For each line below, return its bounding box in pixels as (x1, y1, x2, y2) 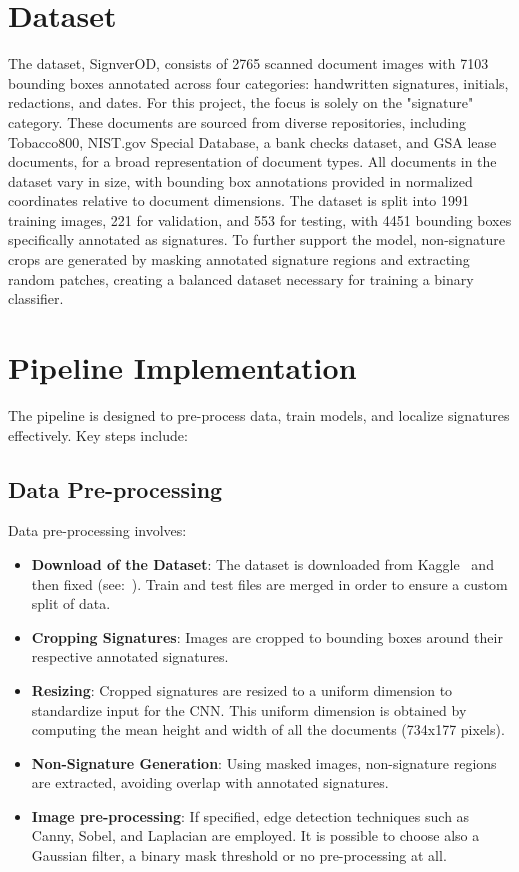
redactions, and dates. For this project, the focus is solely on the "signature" (8, 92, 474, 113)
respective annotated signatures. (31, 646, 229, 667)
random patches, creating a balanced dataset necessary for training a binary (8, 268, 474, 289)
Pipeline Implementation (8, 347, 357, 388)
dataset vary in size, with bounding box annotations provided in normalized (8, 170, 473, 191)
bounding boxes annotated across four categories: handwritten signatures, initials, (8, 72, 509, 93)
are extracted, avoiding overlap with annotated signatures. (31, 772, 389, 793)
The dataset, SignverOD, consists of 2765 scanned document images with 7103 (8, 53, 489, 74)
